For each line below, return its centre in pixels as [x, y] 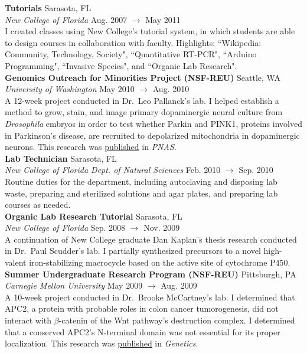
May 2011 [163, 19]
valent [16, 262]
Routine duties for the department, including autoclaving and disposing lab [141, 181]
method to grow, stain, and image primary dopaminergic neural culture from [144, 112]
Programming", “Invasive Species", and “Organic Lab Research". [121, 65]
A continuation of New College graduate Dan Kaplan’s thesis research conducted [151, 239]
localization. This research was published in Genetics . [102, 343]
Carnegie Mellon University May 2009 [74, 285]
